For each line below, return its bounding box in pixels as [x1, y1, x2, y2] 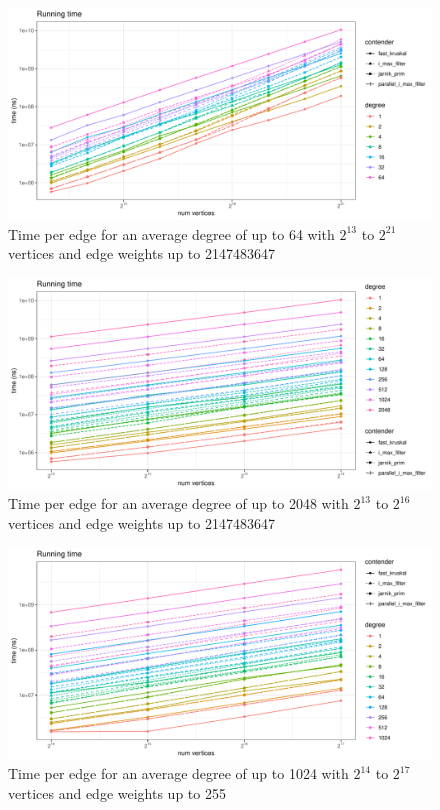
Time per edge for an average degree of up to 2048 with [8, 493, 349, 514]
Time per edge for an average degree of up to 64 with [8, 223, 335, 244]
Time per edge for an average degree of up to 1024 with [8, 763, 349, 784]
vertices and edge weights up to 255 [8, 782, 226, 803]
